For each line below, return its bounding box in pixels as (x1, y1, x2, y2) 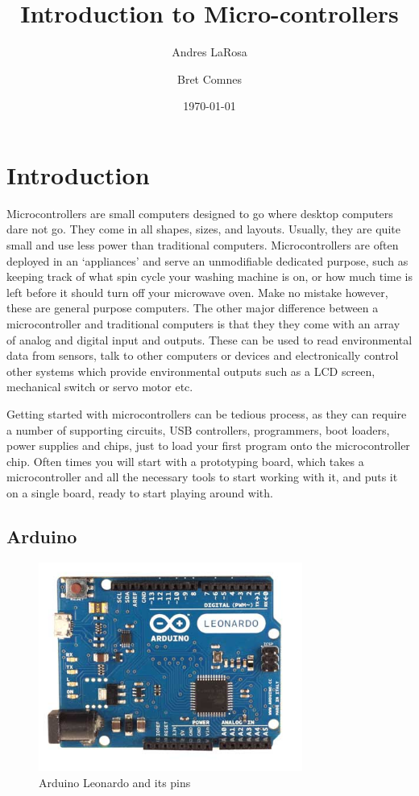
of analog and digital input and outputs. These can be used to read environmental (6, 331, 413, 348)
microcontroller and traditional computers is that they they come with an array (6, 316, 400, 332)
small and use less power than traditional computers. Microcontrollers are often (6, 237, 399, 254)
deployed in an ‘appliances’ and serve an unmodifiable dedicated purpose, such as (6, 252, 409, 269)
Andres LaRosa (172, 43, 247, 60)
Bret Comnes (176, 70, 242, 87)
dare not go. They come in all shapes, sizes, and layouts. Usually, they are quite (6, 221, 400, 237)
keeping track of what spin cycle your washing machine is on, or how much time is (6, 268, 413, 285)
